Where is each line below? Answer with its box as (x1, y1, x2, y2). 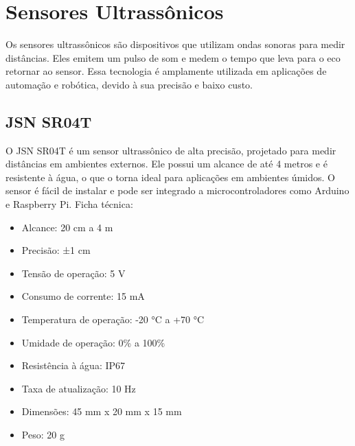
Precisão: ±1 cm (21, 243, 91, 257)
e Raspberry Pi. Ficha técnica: (5, 197, 133, 211)
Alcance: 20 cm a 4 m (21, 220, 113, 234)
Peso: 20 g (21, 427, 65, 442)
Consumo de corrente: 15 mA (21, 289, 145, 303)
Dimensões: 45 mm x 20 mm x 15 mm (21, 404, 182, 419)
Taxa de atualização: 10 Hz (21, 381, 136, 395)
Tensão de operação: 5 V (21, 266, 126, 280)
